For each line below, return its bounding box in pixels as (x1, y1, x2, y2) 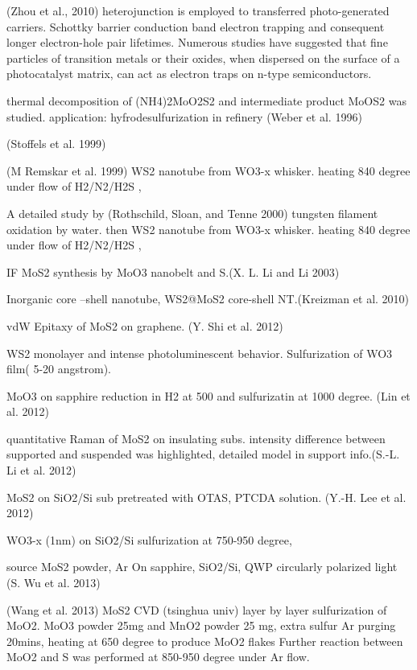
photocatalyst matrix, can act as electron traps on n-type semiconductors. (6, 65, 372, 82)
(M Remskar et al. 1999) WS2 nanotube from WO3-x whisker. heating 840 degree (6, 162, 411, 179)
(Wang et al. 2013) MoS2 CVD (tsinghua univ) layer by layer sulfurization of (6, 601, 387, 618)
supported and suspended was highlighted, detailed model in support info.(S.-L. (6, 446, 400, 462)
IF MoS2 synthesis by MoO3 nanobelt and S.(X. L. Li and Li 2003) (6, 263, 340, 280)
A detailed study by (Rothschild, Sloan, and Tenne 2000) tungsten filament (6, 204, 378, 221)
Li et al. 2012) (6, 462, 76, 479)
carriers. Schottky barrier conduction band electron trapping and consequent (6, 18, 385, 35)
